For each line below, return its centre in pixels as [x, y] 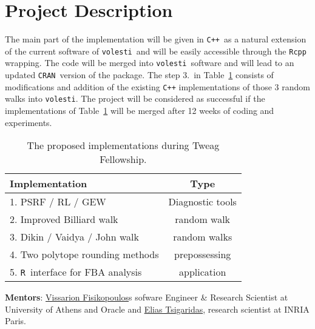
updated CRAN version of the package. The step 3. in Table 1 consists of [139, 75]
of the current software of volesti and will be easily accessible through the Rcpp [156, 51]
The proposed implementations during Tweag [123, 145]
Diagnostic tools [202, 202]
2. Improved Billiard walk [64, 219]
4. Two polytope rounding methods [84, 254]
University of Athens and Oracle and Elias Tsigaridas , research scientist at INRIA [157, 309]
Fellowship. [123, 159]
